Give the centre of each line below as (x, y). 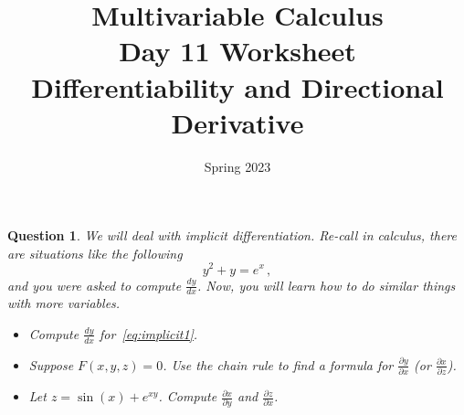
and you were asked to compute (95, 285)
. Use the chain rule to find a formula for (278, 364)
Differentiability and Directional (237, 86)
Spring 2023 (237, 166)
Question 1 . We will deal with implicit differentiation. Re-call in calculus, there (232, 235)
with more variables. (64, 303)
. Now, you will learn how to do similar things (326, 285)
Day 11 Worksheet (237, 51)
